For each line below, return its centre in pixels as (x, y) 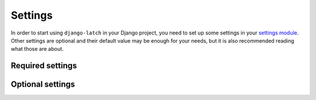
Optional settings (43, 85)
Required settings (44, 66)
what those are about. (37, 49)
